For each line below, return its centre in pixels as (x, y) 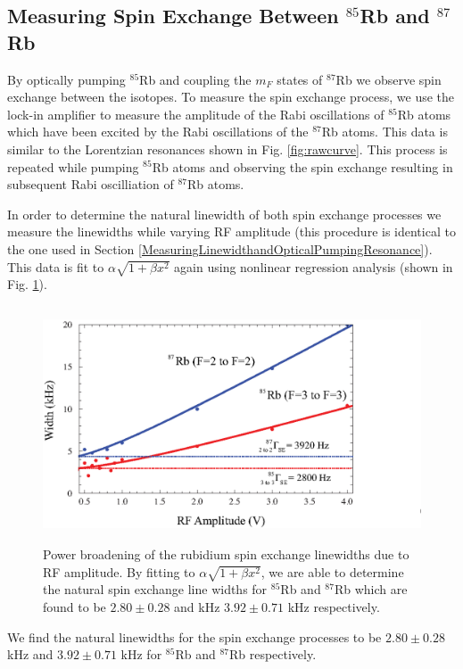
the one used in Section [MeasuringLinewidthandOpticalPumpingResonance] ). (220, 248)
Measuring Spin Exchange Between (173, 16)
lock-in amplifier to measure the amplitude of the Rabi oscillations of (196, 114)
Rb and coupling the (195, 79)
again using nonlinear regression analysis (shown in (314, 266)
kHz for (141, 654)
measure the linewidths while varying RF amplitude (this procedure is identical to (231, 231)
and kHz (197, 606)
